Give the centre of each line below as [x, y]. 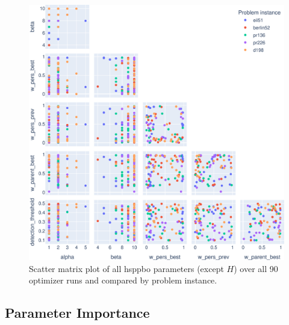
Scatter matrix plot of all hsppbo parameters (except [126, 268]
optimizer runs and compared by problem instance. [123, 280]
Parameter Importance [77, 313]
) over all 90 [256, 268]
